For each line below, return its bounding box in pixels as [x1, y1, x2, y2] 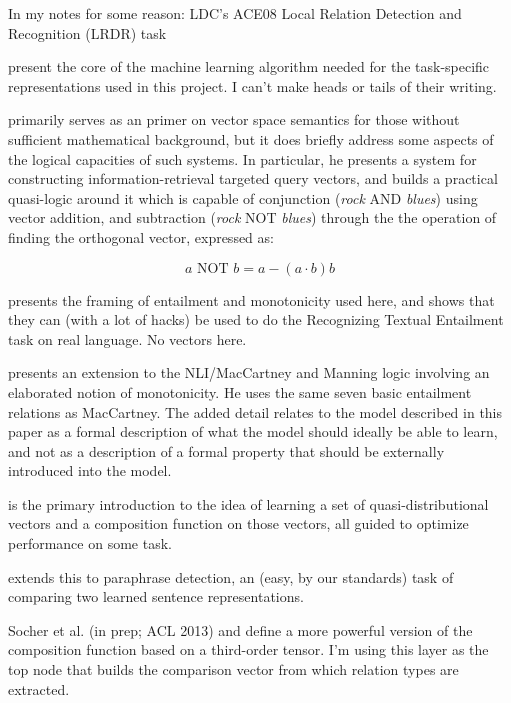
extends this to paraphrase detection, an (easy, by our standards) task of [8, 566, 454, 587]
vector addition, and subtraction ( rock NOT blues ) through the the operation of [8, 207, 497, 228]
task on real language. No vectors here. [8, 328, 247, 349]
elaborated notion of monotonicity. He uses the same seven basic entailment [8, 381, 472, 402]
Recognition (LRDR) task [8, 22, 167, 43]
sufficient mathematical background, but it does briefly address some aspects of [8, 128, 494, 149]
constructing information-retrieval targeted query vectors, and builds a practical [8, 168, 498, 189]
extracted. [8, 678, 70, 699]
